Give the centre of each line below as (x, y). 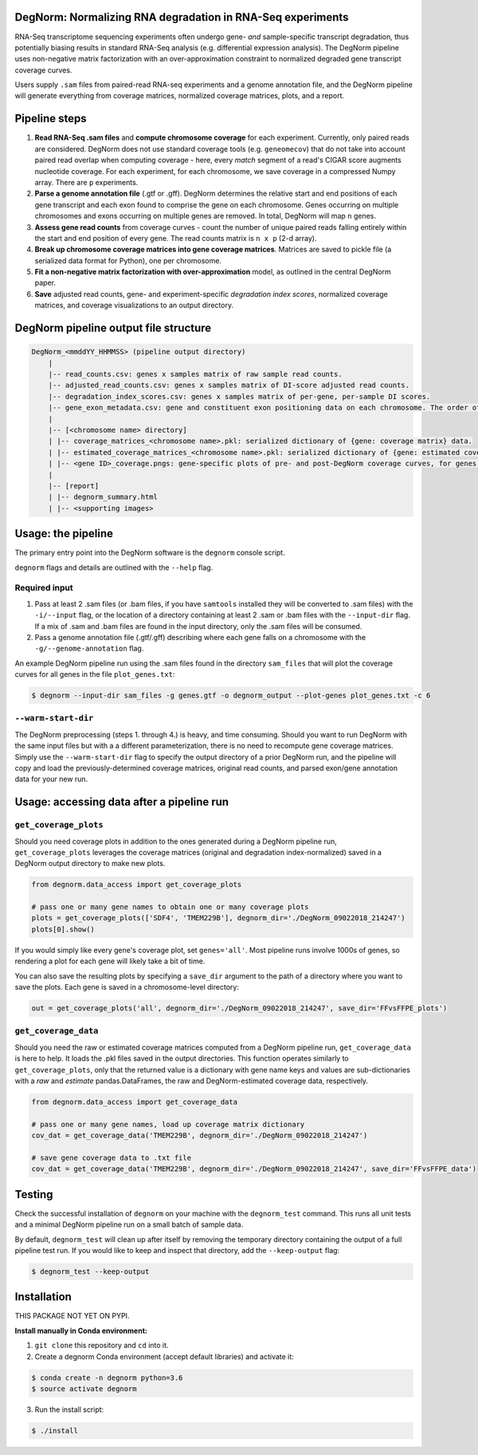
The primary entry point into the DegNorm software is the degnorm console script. (150, 553)
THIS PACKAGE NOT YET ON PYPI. (72, 1316)
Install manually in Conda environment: (81, 1330)
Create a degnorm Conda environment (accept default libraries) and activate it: (164, 1356)
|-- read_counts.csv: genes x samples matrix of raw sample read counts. (195, 374)
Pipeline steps (51, 119)
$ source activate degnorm (84, 1388)
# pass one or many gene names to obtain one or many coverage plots (170, 907)
